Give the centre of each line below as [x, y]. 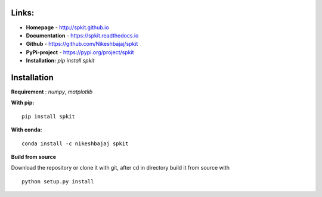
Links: [23, 13]
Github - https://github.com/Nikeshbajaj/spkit [82, 44]
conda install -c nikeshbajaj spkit [75, 143]
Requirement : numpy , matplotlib [52, 92]
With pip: [23, 103]
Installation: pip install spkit [60, 61]
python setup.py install [58, 181]
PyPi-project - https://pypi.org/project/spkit [80, 52]
